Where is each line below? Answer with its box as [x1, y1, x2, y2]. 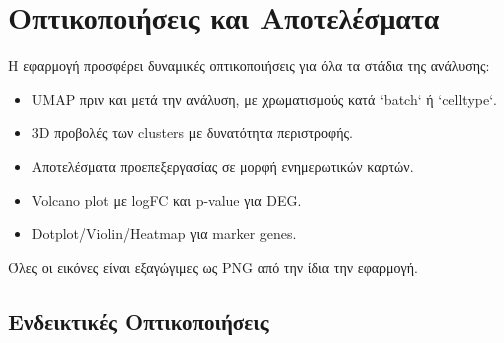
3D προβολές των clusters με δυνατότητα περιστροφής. [31, 122, 353, 143]
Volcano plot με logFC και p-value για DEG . [31, 189, 302, 210]
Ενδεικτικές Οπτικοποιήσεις [8, 305, 269, 336]
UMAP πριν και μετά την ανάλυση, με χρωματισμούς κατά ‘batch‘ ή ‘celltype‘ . [31, 88, 497, 109]
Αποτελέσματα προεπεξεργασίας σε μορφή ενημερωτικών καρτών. [31, 155, 414, 176]
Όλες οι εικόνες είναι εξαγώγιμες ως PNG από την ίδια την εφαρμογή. [8, 256, 418, 277]
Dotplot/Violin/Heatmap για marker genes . [31, 223, 297, 244]
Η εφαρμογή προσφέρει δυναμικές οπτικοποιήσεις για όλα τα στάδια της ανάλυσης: [8, 55, 490, 76]
